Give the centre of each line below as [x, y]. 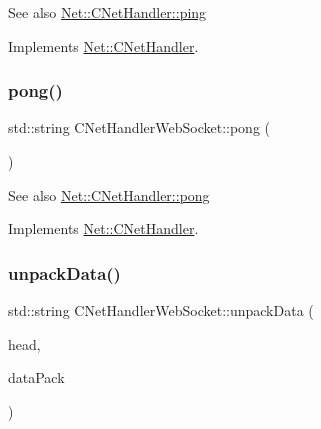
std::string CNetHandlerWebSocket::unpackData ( [161, 310]
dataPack [36, 377]
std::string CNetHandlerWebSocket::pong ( [139, 127]
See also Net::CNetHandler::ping [107, 12]
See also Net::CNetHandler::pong [109, 194]
